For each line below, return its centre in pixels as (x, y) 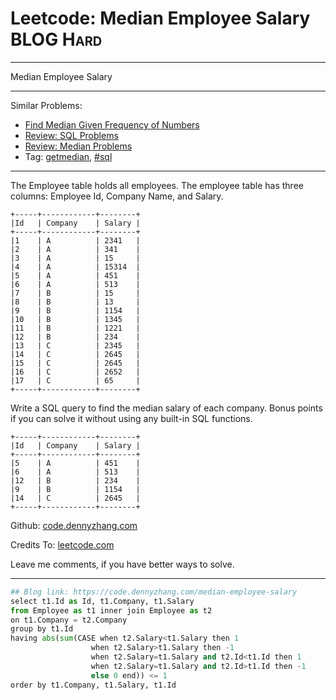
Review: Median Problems (78, 146)
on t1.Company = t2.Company (69, 620)
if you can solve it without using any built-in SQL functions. (131, 418)
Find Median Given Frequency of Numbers (112, 124)
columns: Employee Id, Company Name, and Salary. (117, 196)
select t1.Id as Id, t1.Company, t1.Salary (102, 601)
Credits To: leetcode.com (62, 544)
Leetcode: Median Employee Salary (160, 18)
